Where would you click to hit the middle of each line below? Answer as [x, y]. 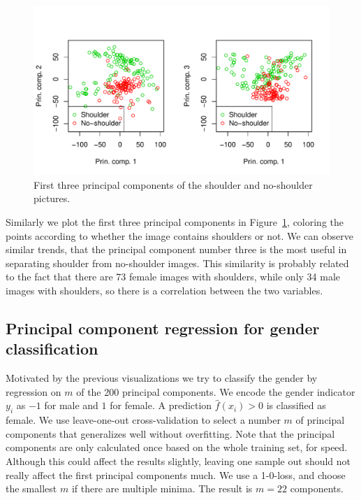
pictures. [52, 198]
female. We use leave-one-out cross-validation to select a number [143, 420]
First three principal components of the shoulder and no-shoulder [173, 184]
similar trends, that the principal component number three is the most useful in [176, 249]
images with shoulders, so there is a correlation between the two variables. [164, 290]
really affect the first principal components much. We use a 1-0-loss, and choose [176, 474]
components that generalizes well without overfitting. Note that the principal [170, 433]
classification [52, 349]
